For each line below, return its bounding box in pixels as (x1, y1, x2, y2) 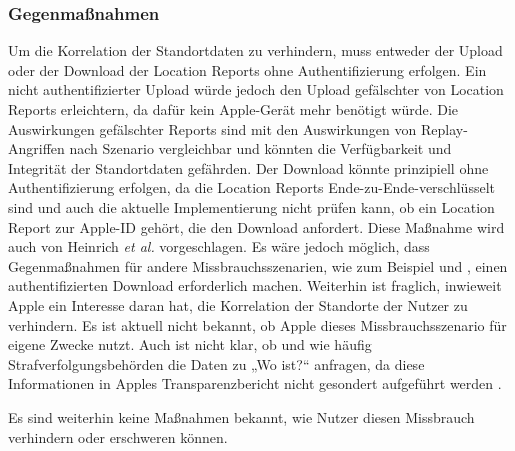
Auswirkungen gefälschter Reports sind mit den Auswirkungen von (8, 118, 417, 139)
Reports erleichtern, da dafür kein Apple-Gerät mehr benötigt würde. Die (8, 99, 459, 119)
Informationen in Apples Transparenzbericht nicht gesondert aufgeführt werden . (8, 373, 502, 394)
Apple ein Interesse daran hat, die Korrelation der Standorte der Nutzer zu (8, 294, 468, 315)
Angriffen (8, 138, 65, 159)
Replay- (420, 118, 468, 139)
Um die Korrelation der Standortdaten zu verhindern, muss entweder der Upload (8, 40, 503, 61)
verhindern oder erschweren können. (8, 426, 228, 447)
